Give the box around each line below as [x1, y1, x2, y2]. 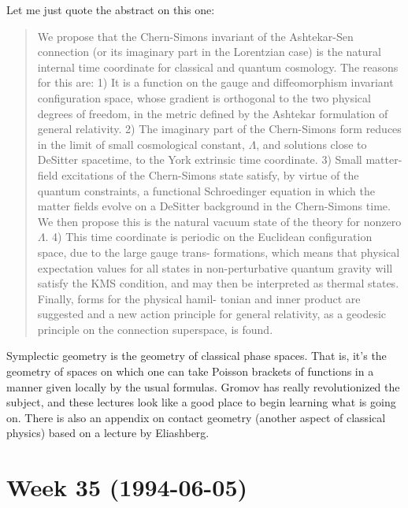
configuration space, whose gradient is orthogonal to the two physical [37, 89, 371, 106]
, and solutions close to [256, 135, 367, 152]
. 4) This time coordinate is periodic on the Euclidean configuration [45, 228, 373, 245]
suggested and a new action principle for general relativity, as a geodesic [37, 306, 387, 322]
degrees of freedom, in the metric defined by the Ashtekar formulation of [37, 105, 388, 121]
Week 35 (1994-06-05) [6, 471, 248, 503]
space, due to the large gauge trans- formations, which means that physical [37, 243, 400, 260]
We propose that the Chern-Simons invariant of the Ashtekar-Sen [37, 28, 354, 44]
